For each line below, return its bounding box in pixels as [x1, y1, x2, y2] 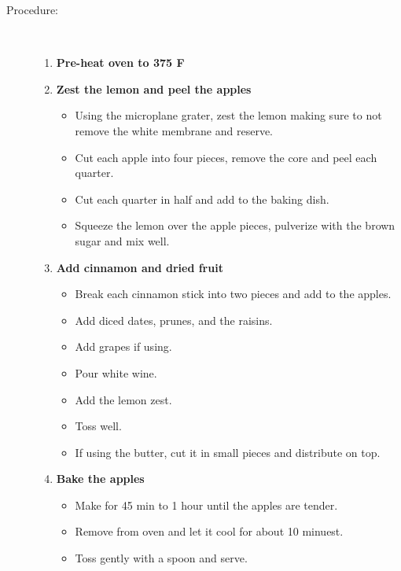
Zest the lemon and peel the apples [56, 80, 252, 97]
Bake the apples [56, 470, 145, 487]
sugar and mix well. [75, 232, 170, 249]
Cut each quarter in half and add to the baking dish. [75, 190, 329, 207]
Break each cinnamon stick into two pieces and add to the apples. [75, 285, 392, 302]
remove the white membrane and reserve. [75, 122, 274, 138]
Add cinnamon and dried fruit [56, 259, 223, 275]
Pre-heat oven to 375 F [56, 54, 185, 71]
